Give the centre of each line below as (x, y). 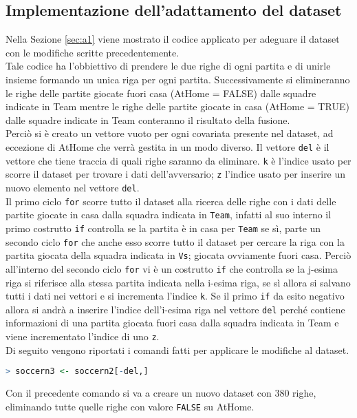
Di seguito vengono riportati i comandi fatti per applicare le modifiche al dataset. (177, 349)
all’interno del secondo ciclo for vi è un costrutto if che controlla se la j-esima (172, 268)
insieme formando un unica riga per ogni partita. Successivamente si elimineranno (178, 79)
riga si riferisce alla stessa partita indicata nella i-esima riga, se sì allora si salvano (178, 282)
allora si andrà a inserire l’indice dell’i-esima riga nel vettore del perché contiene (175, 309)
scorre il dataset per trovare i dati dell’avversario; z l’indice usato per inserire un (176, 174)
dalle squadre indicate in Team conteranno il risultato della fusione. (148, 119)
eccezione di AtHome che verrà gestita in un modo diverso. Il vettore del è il (167, 146)
